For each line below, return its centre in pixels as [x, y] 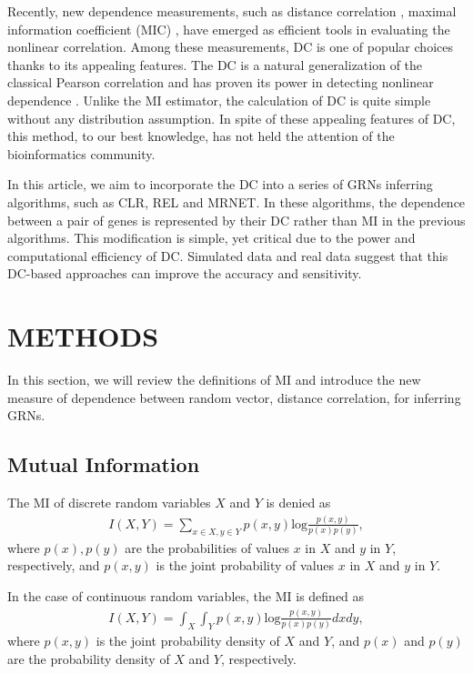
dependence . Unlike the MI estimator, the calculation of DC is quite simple [219, 100]
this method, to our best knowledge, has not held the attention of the [201, 136]
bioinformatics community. [81, 153]
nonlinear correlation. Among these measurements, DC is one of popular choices [230, 47]
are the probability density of [89, 658]
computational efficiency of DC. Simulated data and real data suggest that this [228, 255]
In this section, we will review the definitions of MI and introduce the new [214, 380]
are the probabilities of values [207, 547]
